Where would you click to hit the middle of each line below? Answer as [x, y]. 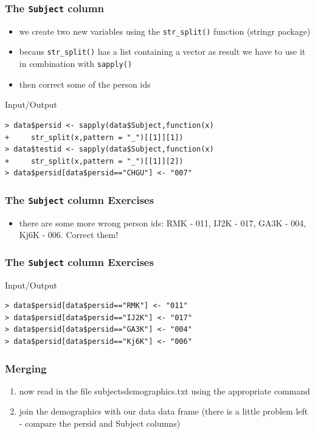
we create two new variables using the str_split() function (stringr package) [165, 31]
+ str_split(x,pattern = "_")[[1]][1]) [94, 137]
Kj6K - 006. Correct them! [69, 235]
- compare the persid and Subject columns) [100, 423]
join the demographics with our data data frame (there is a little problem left [164, 411]
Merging [26, 368]
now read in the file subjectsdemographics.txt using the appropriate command [164, 390]
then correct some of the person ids [85, 84]
